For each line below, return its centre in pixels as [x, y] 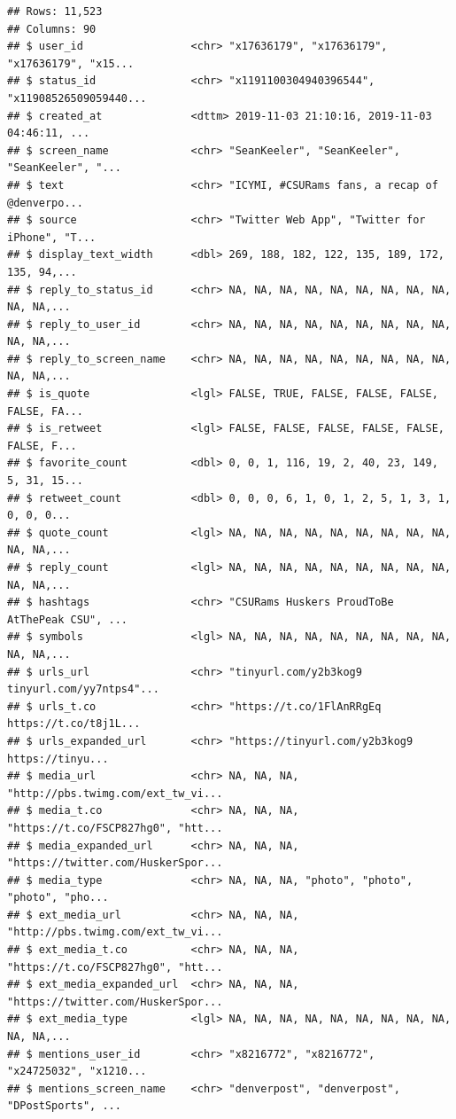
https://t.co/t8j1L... [74, 724]
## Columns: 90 [52, 29]
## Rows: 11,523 [55, 12]
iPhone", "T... [52, 237]
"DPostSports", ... [64, 1106]
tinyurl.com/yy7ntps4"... [83, 689]
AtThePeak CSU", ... [68, 619]
